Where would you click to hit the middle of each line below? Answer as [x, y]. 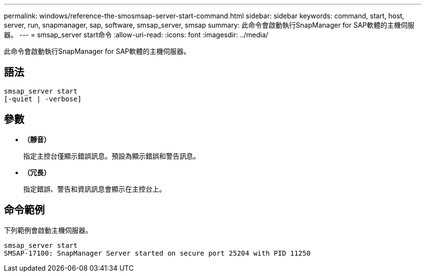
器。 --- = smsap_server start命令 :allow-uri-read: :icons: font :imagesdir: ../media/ [136, 35]
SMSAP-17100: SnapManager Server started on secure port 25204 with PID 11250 [157, 253]
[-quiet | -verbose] [43, 99]
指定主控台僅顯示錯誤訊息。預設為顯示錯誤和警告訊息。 [112, 156]
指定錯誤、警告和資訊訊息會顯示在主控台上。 [95, 189]
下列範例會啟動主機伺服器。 [48, 230]
